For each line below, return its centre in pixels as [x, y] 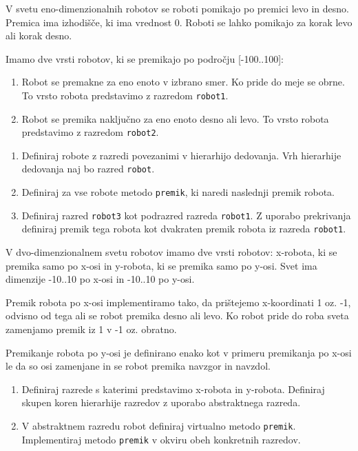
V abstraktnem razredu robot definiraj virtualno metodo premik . [159, 426]
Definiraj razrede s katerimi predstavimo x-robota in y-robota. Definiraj [173, 389]
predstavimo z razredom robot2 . [90, 132]
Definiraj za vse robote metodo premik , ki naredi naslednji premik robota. [178, 192]
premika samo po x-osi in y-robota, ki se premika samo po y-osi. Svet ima [161, 265]
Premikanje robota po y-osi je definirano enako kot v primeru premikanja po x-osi [179, 352]
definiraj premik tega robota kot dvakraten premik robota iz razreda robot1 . [184, 229]
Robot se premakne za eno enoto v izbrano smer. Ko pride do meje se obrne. [183, 82]
